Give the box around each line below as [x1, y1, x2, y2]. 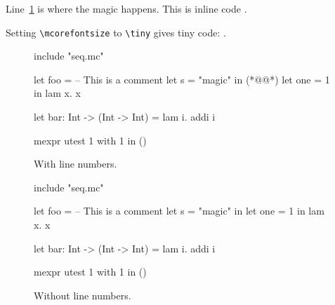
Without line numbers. [34, 287, 131, 302]
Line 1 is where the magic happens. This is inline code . [6, 1, 247, 15]
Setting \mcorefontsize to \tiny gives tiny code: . [6, 25, 226, 39]
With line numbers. [34, 156, 117, 171]
